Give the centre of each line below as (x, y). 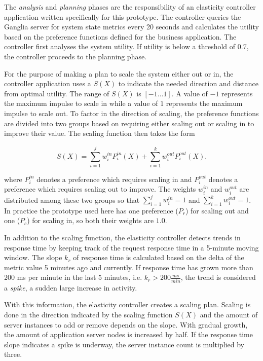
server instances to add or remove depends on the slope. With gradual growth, (126, 324)
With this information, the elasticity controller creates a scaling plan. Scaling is (127, 304)
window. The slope (33, 257)
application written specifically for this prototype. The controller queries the (123, 16)
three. (13, 354)
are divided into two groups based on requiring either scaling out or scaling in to (129, 123)
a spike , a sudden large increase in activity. (71, 287)
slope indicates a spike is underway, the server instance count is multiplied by (124, 344)
